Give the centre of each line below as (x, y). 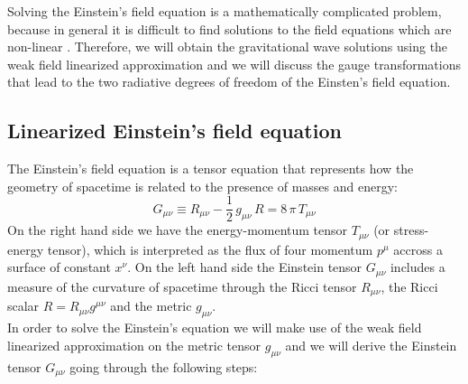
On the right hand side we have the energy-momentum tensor (178, 230)
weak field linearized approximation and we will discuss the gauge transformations (234, 64)
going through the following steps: (164, 366)
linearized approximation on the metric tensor (134, 345)
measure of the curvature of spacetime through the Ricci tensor (182, 286)
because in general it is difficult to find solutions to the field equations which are (229, 28)
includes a (418, 267)
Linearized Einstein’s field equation (174, 131)
